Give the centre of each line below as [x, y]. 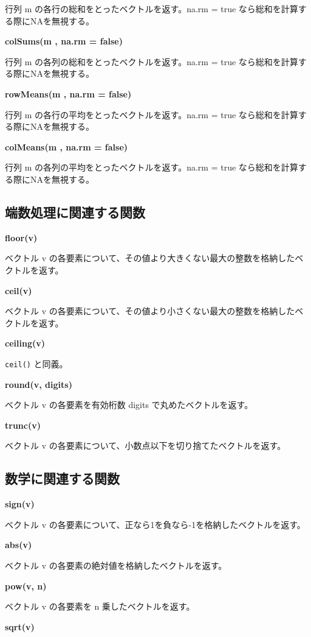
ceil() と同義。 [36, 363]
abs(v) [19, 545]
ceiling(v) [25, 343]
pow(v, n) [26, 586]
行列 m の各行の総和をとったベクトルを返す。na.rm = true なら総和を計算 [152, 9]
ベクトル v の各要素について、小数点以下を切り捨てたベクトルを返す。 [145, 445]
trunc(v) [23, 425]
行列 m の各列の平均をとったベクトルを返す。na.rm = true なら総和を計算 [152, 167]
